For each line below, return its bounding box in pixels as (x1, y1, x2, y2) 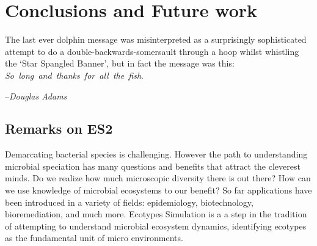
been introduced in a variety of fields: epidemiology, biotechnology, (5, 195, 253, 208)
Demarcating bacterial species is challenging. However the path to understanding (5, 148, 308, 161)
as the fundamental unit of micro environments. (5, 231, 183, 244)
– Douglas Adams (5, 89, 67, 102)
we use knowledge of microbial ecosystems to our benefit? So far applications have (5, 184, 312, 197)
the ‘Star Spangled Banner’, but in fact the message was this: (5, 57, 235, 70)
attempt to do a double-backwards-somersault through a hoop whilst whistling (5, 45, 299, 57)
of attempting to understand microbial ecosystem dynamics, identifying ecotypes (5, 219, 307, 232)
